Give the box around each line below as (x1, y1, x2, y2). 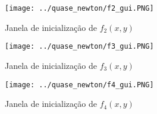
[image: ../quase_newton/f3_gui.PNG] (5, 42, 154, 51)
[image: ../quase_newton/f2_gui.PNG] (5, 4, 154, 12)
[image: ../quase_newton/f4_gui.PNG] (5, 80, 154, 89)
